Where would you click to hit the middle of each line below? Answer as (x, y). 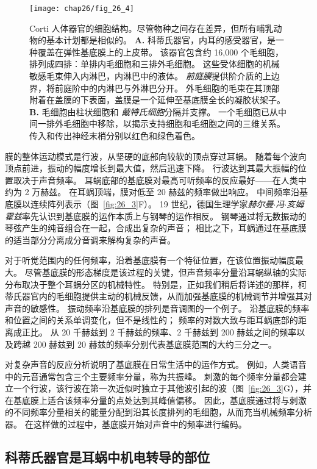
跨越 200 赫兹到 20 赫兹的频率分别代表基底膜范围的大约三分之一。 (145, 344)
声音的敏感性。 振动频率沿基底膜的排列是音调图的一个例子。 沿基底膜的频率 (157, 308)
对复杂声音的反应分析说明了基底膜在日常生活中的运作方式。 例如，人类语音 (156, 364)
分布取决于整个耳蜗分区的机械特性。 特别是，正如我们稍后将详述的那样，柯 (156, 284)
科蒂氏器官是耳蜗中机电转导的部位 (107, 457)
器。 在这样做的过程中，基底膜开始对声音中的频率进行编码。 (126, 424)
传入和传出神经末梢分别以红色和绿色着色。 (115, 135)
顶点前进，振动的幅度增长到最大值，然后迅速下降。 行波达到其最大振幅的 (151, 168)
